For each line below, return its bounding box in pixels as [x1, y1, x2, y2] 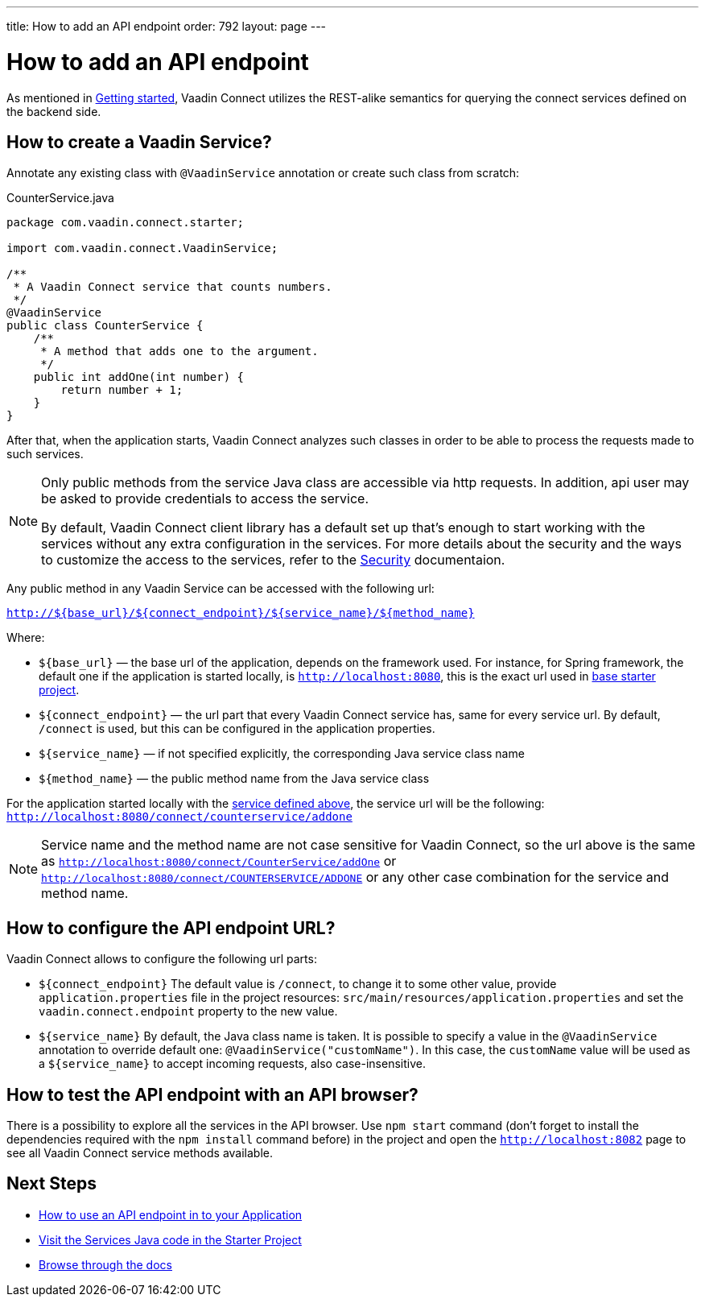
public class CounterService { [6, 319, 204, 333]
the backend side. [6, 104, 101, 118]
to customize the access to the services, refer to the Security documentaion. [41, 552, 505, 569]
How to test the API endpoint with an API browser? [6, 1084, 418, 1105]
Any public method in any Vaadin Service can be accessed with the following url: [6, 581, 435, 596]
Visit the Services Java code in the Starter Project [39, 1232, 302, 1247]
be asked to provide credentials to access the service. [41, 490, 369, 507]
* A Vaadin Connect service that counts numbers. [13, 280, 332, 294]
